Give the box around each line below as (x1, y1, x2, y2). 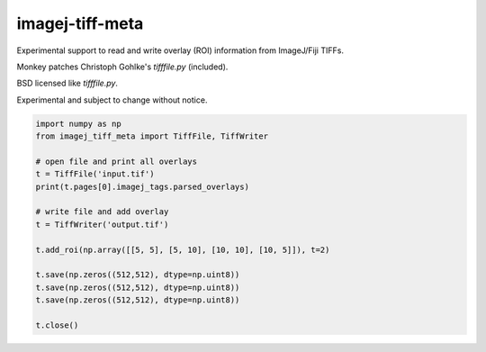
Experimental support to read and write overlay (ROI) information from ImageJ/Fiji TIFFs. (16, 45, 344, 56)
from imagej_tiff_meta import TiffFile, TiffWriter (35, 131, 269, 141)
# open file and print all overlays (35, 156, 198, 167)
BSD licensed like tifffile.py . (16, 77, 119, 89)
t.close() (35, 320, 79, 330)
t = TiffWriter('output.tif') (35, 219, 169, 230)
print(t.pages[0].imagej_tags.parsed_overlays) (35, 181, 249, 192)
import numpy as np (35, 118, 121, 129)
